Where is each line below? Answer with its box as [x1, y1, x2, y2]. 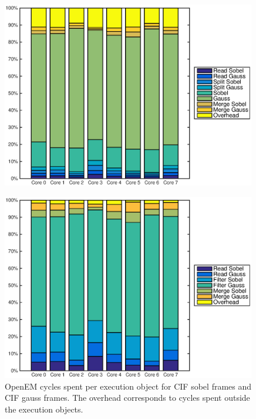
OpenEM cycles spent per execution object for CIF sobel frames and [5, 380, 252, 392]
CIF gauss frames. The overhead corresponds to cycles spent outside [5, 391, 250, 404]
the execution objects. [5, 403, 83, 415]
